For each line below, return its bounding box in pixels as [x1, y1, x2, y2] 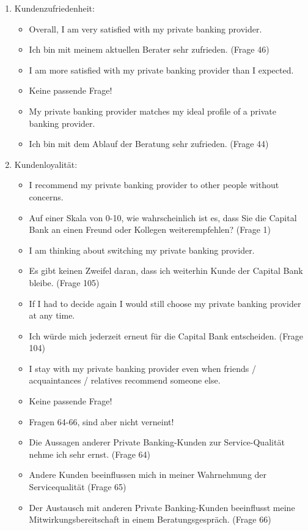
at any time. [29, 309, 75, 322]
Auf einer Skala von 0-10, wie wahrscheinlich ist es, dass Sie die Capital [29, 211, 297, 224]
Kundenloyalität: [14, 157, 78, 170]
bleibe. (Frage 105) [29, 276, 100, 289]
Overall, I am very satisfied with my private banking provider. [29, 22, 262, 35]
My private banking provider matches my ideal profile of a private [29, 104, 276, 117]
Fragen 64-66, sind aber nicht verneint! [29, 415, 174, 428]
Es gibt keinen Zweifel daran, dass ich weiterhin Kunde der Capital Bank [29, 264, 303, 277]
